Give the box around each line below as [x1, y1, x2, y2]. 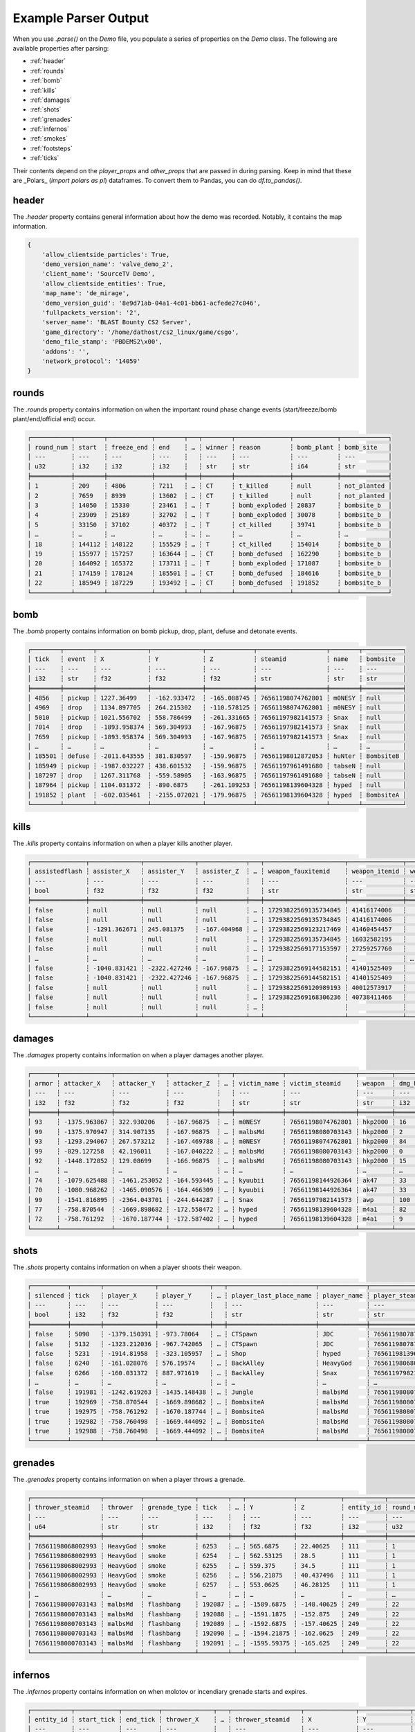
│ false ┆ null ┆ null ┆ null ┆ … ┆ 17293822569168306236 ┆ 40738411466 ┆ [27, 993, 407, 1001]
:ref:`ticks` [30, 154, 59, 162]
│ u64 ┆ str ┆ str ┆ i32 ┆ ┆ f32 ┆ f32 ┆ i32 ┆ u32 [27, 1523, 403, 1531]
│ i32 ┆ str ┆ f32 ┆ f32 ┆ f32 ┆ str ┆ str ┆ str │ [27, 675, 407, 682]
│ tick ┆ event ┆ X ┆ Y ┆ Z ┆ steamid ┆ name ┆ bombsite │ [27, 655, 407, 663]
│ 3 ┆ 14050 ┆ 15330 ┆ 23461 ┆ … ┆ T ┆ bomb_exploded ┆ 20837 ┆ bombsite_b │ [27, 501, 392, 509]
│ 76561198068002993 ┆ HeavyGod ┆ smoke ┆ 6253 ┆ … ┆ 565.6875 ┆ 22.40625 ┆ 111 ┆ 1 [27, 1542, 396, 1550]
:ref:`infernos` [30, 125, 69, 133]
